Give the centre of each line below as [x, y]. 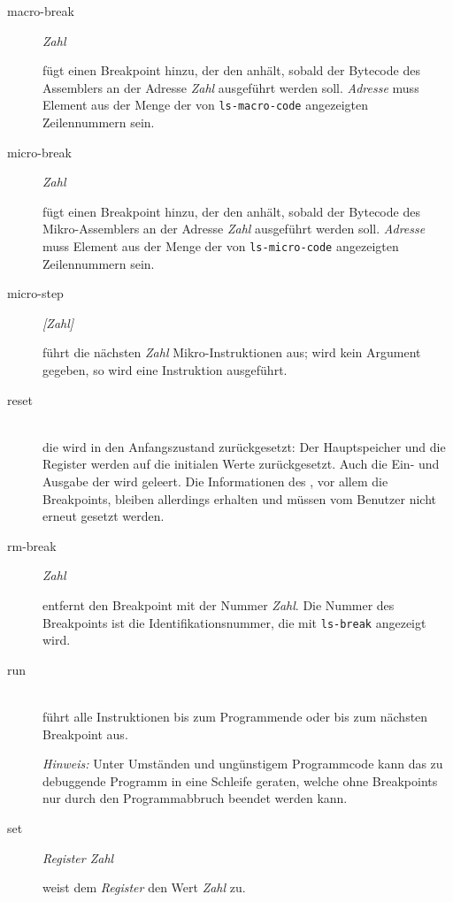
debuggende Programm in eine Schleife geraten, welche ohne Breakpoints [240, 780]
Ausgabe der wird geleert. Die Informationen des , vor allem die [215, 481]
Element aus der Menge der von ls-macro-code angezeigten [205, 105]
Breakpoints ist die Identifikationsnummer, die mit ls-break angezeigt [234, 622]
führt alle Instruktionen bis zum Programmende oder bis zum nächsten [235, 716]
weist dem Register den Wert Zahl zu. [144, 887]
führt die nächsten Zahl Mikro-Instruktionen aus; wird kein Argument [232, 352]
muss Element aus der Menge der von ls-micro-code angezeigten [221, 246]
